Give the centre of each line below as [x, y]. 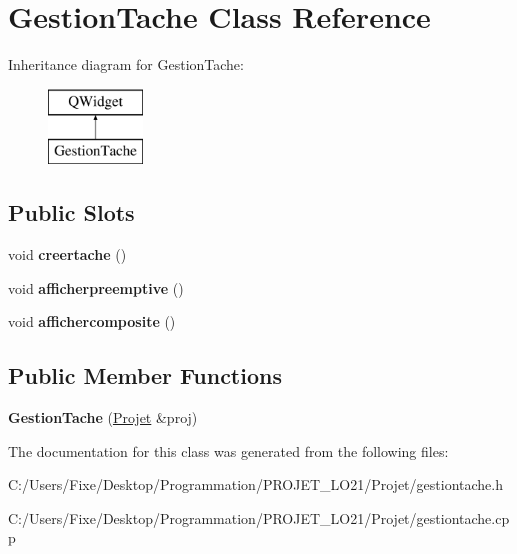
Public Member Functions [145, 375]
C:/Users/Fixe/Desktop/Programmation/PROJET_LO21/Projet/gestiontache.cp [259, 517]
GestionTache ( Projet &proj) [103, 417]
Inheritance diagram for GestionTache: [126, 64]
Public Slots [71, 212]
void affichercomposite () [92, 321]
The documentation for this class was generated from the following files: [228, 450]
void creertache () [67, 254]
